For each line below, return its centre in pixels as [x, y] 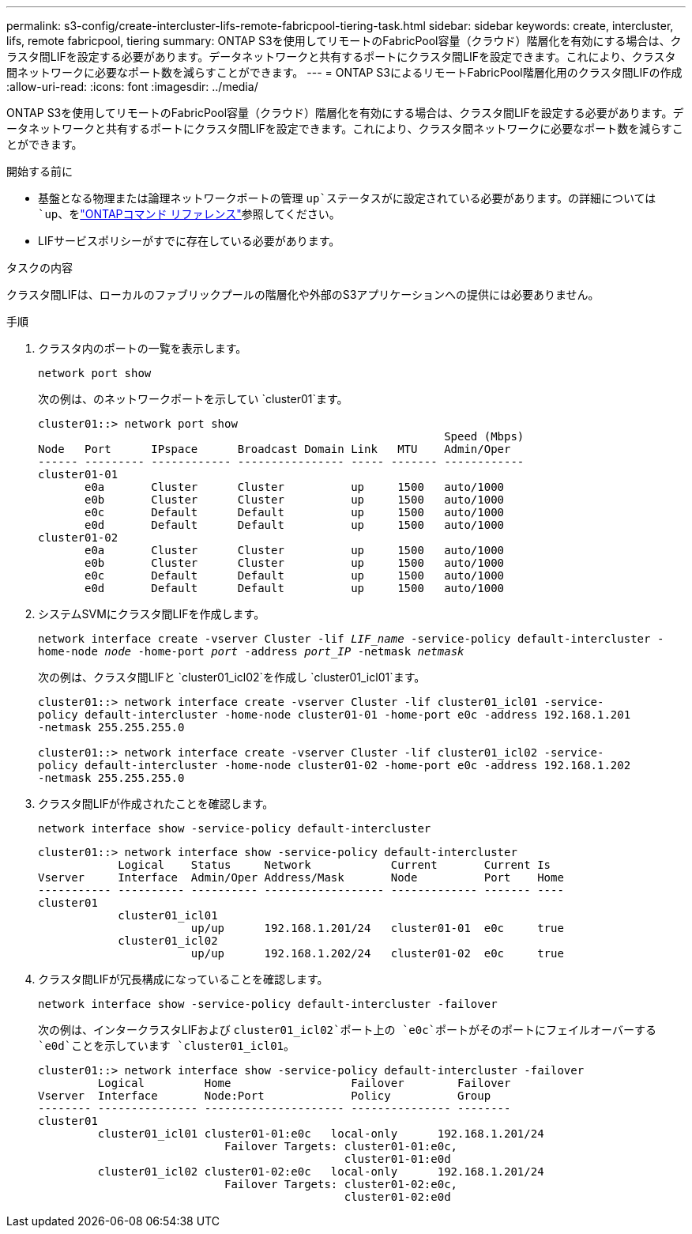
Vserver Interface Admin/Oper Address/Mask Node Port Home [301, 877]
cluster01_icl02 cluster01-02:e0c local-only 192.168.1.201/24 [321, 1172]
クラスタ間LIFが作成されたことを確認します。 [156, 804]
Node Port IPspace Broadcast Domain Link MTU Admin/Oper [275, 449]
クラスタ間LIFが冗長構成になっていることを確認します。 [183, 979]
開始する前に [39, 171]
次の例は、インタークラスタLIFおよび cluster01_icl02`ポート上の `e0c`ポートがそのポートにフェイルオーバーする [347, 1030]
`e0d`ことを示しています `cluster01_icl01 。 [167, 1045]
